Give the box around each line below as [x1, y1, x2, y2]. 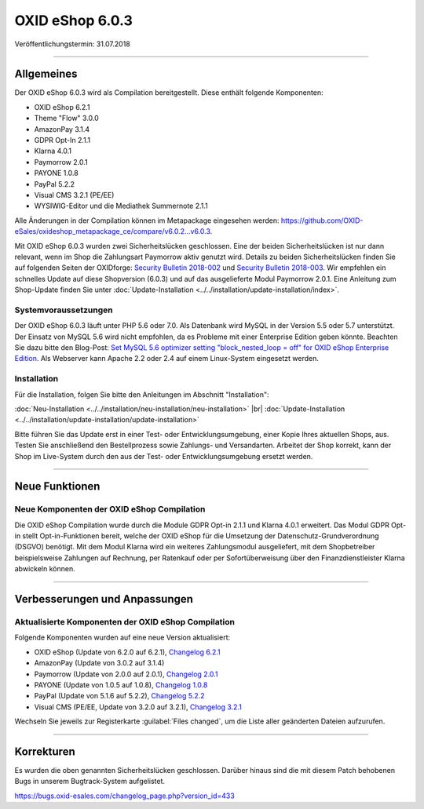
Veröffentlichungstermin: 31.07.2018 [14, 39, 131, 49]
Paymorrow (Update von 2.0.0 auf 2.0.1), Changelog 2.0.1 [34, 669, 219, 679]
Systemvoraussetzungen [14, 304, 113, 315]
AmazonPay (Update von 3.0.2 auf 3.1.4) [34, 658, 165, 668]
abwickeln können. [14, 564, 75, 574]
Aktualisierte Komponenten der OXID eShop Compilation [14, 617, 236, 627]
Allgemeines [14, 67, 78, 81]
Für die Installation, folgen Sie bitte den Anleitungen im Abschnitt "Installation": [14, 389, 270, 399]
